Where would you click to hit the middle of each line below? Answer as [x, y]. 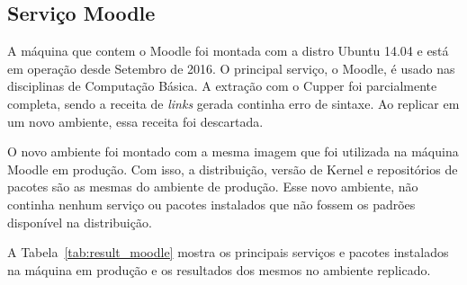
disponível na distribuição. [80, 222]
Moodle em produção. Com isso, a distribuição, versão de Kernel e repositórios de [233, 169]
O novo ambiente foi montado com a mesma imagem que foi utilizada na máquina [233, 151]
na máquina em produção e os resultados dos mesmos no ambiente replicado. [219, 269]
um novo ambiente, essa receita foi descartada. [135, 121]
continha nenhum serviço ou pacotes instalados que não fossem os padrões [211, 204]
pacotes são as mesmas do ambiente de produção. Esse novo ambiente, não [213, 187]
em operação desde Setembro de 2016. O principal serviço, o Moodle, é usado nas [231, 68]
